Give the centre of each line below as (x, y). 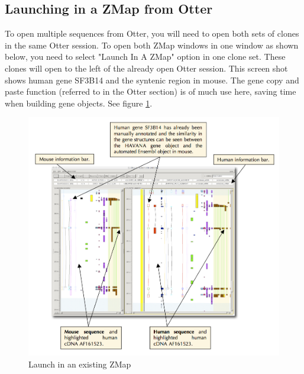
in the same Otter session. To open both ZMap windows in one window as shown (152, 45)
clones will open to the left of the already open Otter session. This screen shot (146, 68)
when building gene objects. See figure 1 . (79, 103)
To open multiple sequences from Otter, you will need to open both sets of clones (152, 33)
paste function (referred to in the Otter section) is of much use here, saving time (151, 91)
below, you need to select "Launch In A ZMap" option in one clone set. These (145, 57)
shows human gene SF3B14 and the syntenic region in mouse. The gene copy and (152, 80)
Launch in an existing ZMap (80, 364)
